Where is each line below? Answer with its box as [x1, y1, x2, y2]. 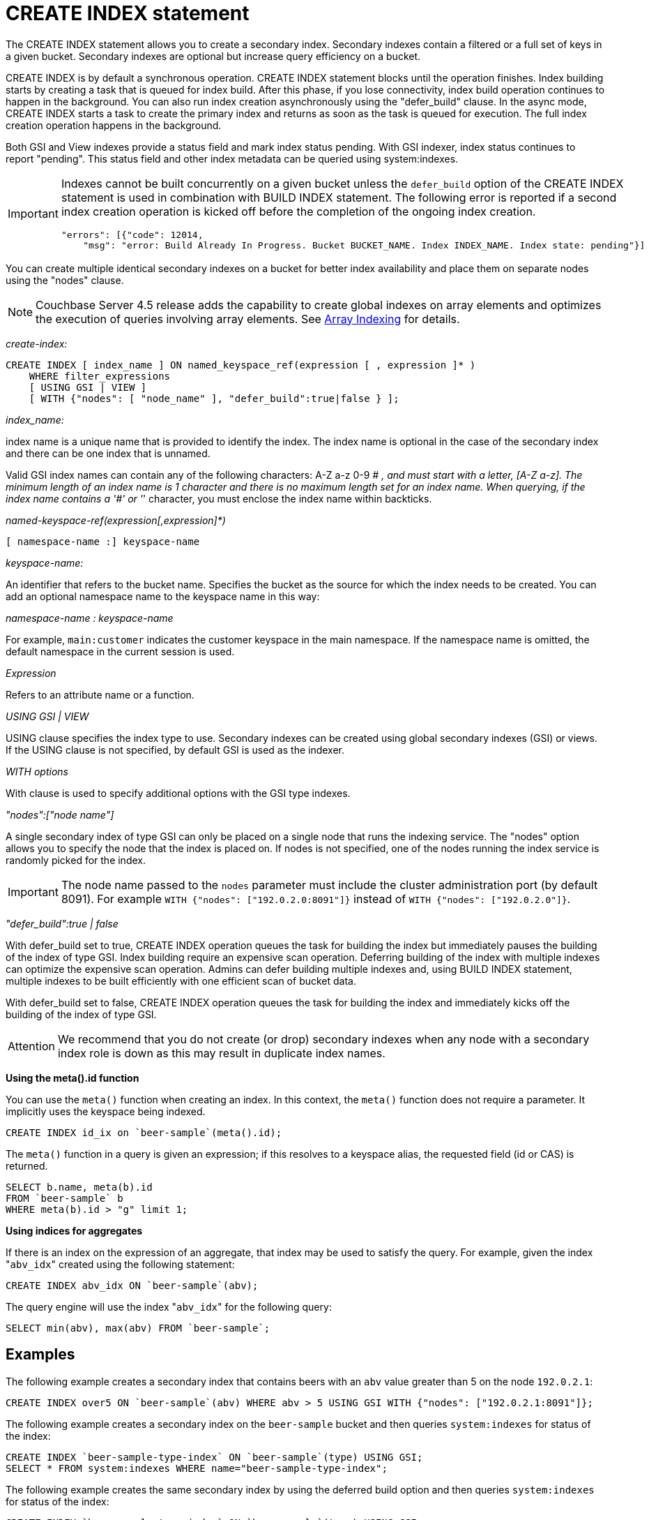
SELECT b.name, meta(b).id [6, 1181, 153, 1193]
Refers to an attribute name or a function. [6, 688, 194, 701]
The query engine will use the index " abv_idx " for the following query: [6, 1300, 332, 1313]
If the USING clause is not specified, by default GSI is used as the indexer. [6, 743, 345, 756]
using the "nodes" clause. [6, 274, 124, 286]
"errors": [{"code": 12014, [61, 229, 204, 240]
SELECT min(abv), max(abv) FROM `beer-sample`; [6, 1322, 270, 1334]
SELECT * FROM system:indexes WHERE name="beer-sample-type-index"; [6, 1462, 388, 1474]
